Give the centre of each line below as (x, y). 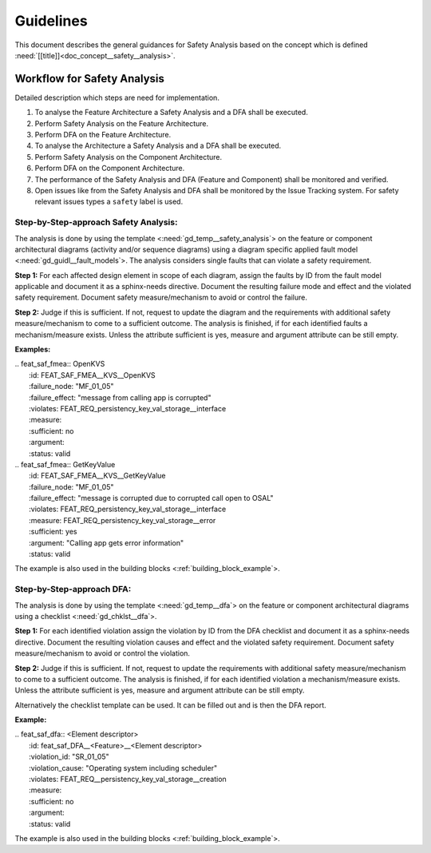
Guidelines (51, 21)
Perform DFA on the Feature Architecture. (103, 135)
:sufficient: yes (53, 532)
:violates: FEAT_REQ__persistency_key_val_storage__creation (128, 780)
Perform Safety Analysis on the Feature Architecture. (122, 123)
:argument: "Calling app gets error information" (106, 542)
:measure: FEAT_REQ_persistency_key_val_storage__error (123, 520)
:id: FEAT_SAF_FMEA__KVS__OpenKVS (92, 375)
